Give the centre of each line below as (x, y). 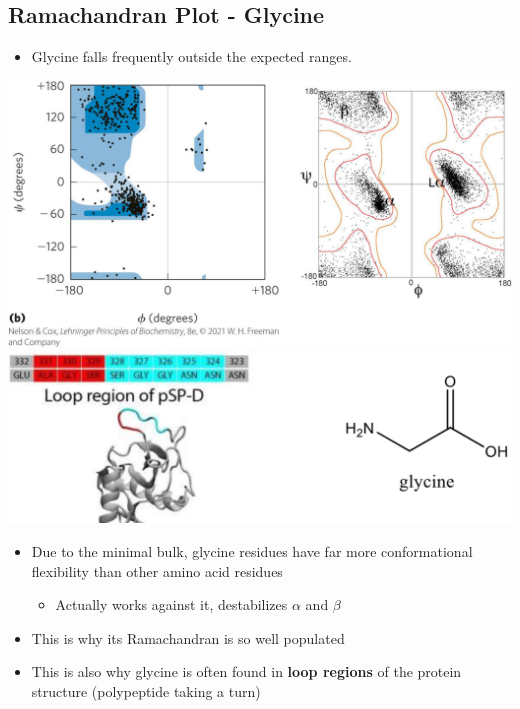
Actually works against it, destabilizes (171, 604)
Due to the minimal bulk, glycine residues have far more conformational (252, 551)
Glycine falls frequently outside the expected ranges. (191, 56)
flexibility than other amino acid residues (157, 570)
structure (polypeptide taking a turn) (146, 691)
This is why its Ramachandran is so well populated (188, 637)
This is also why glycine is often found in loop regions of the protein (246, 671)
